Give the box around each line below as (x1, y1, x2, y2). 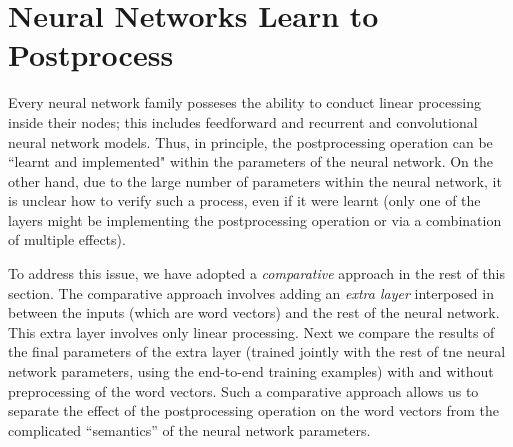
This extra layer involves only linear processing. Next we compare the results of (8, 321, 495, 342)
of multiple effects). (8, 229, 126, 250)
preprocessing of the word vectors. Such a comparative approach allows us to (8, 380, 479, 401)
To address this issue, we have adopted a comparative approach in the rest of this (8, 263, 506, 284)
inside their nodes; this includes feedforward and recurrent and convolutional (8, 111, 478, 132)
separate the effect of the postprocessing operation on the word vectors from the (8, 400, 499, 421)
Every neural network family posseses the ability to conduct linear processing (8, 92, 481, 113)
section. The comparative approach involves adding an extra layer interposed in (8, 282, 494, 303)
